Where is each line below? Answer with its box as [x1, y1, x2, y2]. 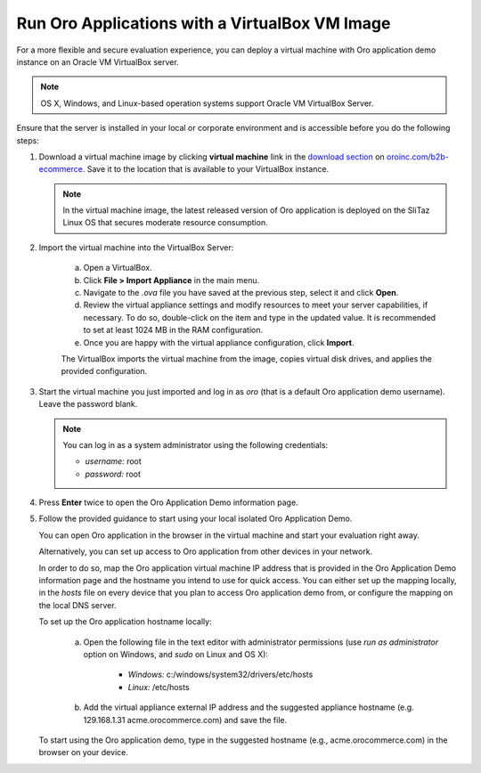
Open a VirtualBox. [83, 263, 153, 273]
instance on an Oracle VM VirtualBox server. [16, 56, 179, 67]
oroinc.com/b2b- [386, 151, 449, 162]
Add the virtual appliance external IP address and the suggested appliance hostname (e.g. [83, 702, 414, 712]
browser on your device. [38, 747, 128, 758]
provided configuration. [61, 366, 148, 377]
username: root [85, 456, 142, 467]
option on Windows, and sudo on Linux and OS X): [83, 649, 269, 659]
